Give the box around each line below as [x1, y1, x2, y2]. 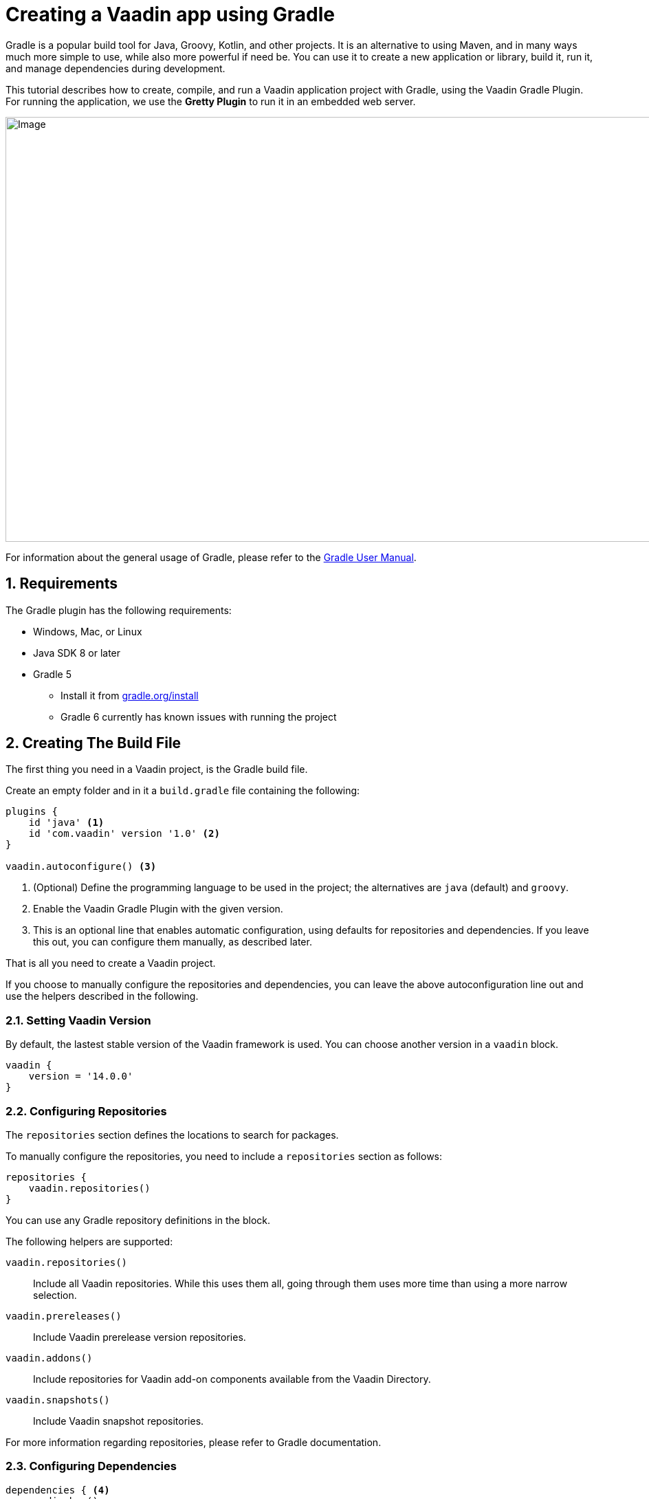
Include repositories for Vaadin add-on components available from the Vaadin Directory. [33, 1372, 431, 1385]
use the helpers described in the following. [5, 990, 199, 1003]
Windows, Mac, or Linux [33, 625, 142, 637]
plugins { [5, 806, 58, 818]
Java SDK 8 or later [33, 646, 121, 659]
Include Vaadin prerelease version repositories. [33, 1331, 246, 1343]
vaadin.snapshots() [5, 1394, 110, 1405]
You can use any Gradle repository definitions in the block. [5, 1214, 271, 1226]
